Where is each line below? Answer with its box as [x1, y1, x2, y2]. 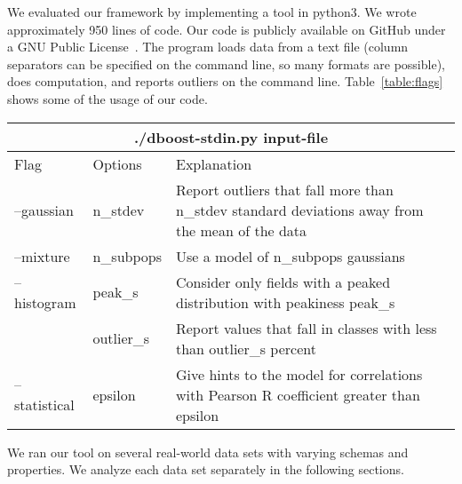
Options [92, 153, 142, 174]
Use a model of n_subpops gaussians [175, 245, 405, 266]
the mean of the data [175, 219, 307, 241]
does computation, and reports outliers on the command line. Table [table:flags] [7, 72, 443, 91]
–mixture [14, 245, 70, 266]
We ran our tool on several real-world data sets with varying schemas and [7, 442, 409, 461]
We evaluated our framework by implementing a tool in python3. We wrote [7, 3, 417, 20]
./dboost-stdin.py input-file [133, 126, 329, 147]
